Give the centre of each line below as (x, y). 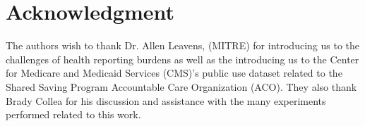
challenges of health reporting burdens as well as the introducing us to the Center (182, 59)
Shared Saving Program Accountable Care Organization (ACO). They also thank (181, 86)
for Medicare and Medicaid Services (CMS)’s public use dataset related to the (174, 73)
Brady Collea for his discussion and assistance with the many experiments (166, 100)
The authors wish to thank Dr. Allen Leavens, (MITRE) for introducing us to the (182, 45)
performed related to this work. (73, 114)
